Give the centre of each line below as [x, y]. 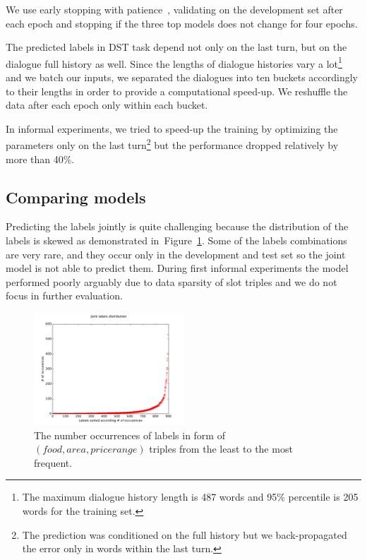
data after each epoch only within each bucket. [107, 105]
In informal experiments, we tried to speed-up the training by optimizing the [172, 128]
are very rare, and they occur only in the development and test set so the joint [176, 254]
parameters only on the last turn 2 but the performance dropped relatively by [172, 144]
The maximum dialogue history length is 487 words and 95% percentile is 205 [190, 497]
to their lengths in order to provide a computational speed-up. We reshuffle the [177, 91]
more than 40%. [40, 159]
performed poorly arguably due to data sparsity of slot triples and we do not [172, 281]
